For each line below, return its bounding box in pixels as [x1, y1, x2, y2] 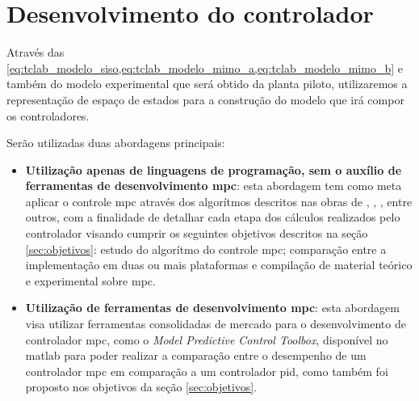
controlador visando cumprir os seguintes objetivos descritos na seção [25, 225, 368, 242]
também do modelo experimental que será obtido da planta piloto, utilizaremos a [6, 75, 408, 92]
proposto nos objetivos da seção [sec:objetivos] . [25, 378, 258, 395]
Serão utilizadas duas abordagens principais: [6, 134, 225, 151]
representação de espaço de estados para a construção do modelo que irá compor [6, 91, 404, 108]
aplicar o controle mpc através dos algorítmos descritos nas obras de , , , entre [25, 192, 413, 209]
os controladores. [6, 107, 90, 124]
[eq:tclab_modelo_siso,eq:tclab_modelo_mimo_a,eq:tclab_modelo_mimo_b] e [6, 59, 403, 76]
